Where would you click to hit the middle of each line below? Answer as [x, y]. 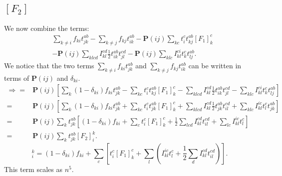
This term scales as [33, 169]
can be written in [215, 66]
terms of [17, 78]
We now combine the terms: [47, 28]
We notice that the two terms [49, 66]
